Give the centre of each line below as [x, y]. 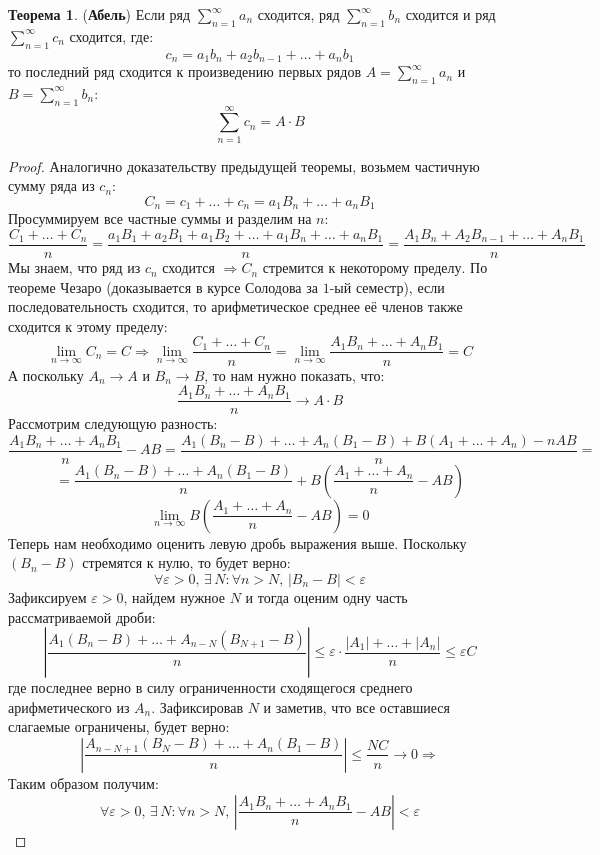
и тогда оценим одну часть [326, 597]
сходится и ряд [450, 14]
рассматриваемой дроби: [82, 616]
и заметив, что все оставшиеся [356, 706]
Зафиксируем [47, 597]
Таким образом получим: [83, 782]
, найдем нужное [174, 597]
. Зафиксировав [197, 706]
